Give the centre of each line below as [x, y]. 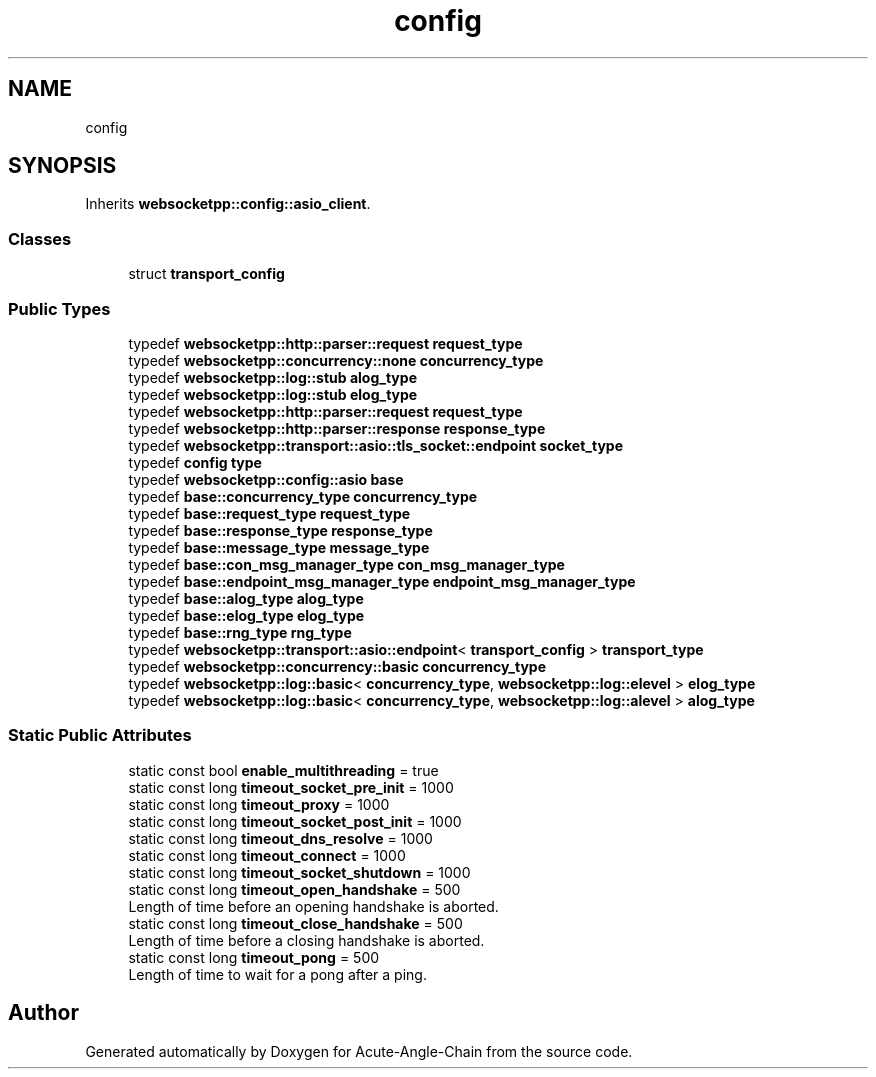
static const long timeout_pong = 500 [254, 957]
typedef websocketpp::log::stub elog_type [273, 394]
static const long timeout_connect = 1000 [267, 855]
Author [43, 1013]
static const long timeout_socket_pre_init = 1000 [291, 787]
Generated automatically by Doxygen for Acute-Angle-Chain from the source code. [359, 1051]
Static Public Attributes [100, 735]
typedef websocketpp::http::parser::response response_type [337, 428]
